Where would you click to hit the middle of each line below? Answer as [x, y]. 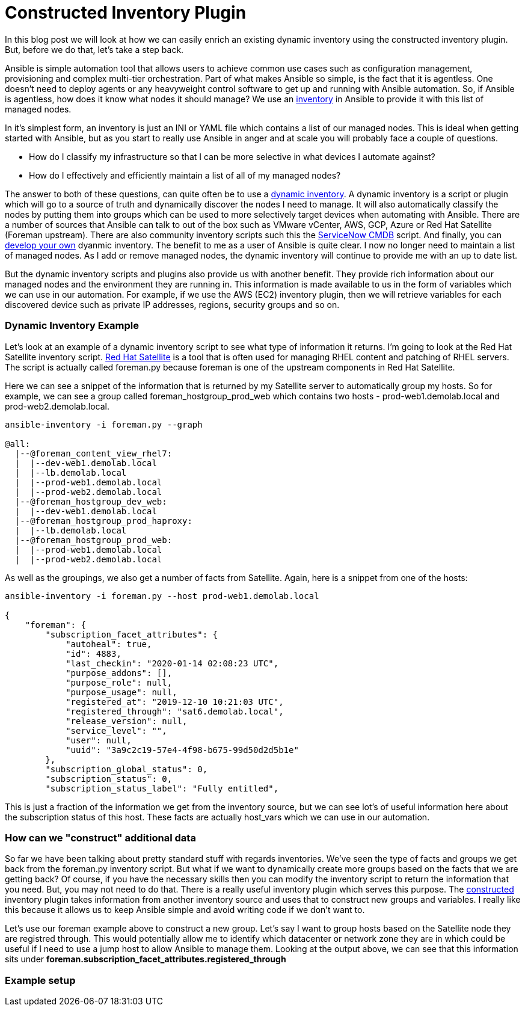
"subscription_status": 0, [109, 779]
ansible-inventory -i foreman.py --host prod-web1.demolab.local [162, 596]
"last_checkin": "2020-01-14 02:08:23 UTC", [172, 663]
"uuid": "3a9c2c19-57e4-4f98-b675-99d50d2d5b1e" [182, 750]
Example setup [40, 980]
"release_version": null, [127, 721]
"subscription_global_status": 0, [127, 769]
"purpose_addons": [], [119, 673]
